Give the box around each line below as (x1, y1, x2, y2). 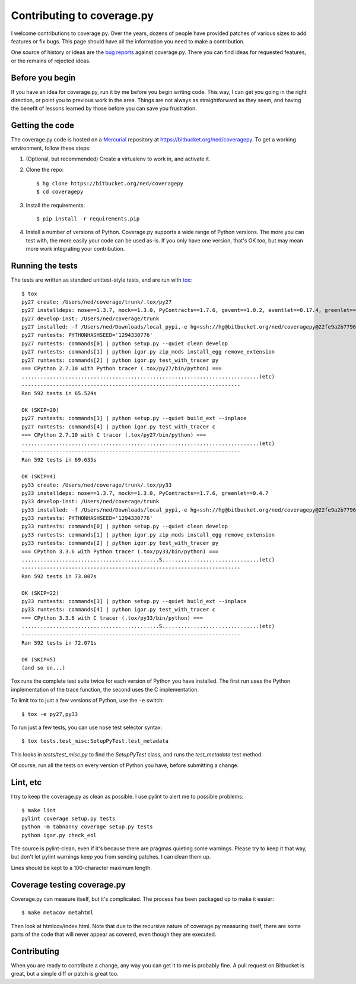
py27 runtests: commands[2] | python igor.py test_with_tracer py (21, 357, 219, 364)
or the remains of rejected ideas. (11, 57, 91, 64)
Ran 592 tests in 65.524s (21, 390, 97, 397)
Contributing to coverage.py (11, 9, 154, 22)
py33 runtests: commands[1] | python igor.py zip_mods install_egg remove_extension (21, 531, 275, 538)
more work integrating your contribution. (26, 245, 125, 253)
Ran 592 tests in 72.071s (21, 639, 97, 646)
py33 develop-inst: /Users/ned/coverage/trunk (21, 498, 160, 505)
